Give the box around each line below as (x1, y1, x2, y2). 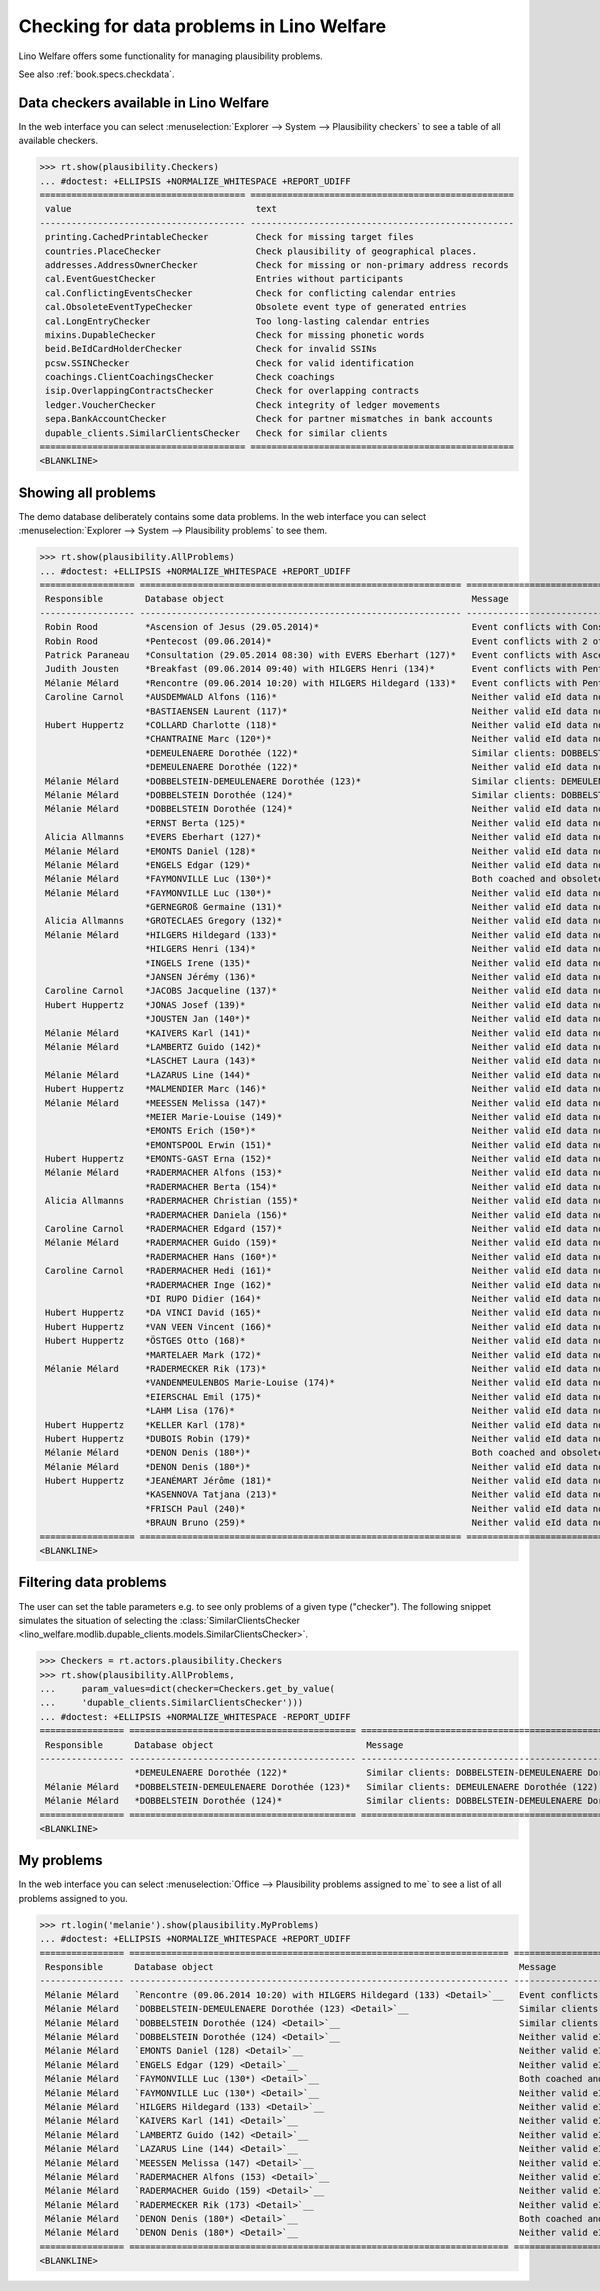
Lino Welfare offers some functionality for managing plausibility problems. (18, 50, 324, 62)
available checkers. (18, 135, 99, 147)
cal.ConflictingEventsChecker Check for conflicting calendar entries (45, 287, 457, 299)
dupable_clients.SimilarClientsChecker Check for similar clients (45, 427, 388, 439)
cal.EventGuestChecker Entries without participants (45, 273, 404, 285)
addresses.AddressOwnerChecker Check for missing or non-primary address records (45, 259, 509, 270)
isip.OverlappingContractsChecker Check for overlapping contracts (45, 385, 420, 397)
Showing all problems (18, 484, 157, 501)
